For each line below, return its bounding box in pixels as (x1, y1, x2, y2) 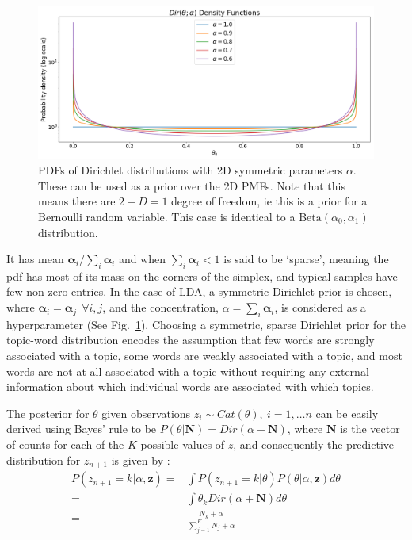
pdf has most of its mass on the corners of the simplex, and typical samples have (6, 267, 398, 284)
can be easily (315, 404, 379, 421)
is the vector (340, 420, 400, 437)
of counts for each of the (6, 436, 124, 453)
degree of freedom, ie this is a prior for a (171, 193, 368, 209)
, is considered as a (274, 299, 366, 316)
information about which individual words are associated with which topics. (6, 378, 374, 395)
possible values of (140, 436, 225, 453)
